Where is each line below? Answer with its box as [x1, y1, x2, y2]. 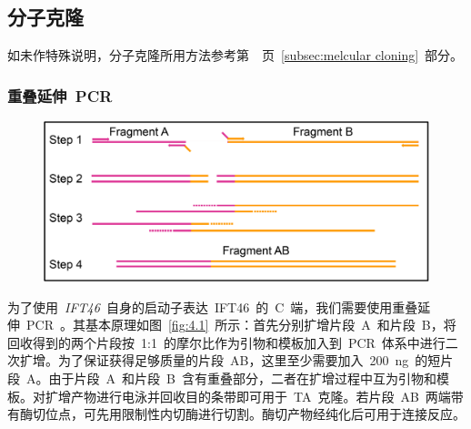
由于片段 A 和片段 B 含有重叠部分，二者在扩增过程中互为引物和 [48, 368, 436, 387]
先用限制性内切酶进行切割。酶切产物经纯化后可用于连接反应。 [95, 404, 466, 424]
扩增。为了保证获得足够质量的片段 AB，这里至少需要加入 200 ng [19, 351, 409, 370]
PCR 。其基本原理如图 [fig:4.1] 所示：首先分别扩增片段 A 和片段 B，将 [25, 315, 456, 334]
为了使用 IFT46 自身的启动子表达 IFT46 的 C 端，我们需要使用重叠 [7, 297, 418, 316]
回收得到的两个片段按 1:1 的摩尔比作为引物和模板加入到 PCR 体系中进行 [7, 332, 446, 352]
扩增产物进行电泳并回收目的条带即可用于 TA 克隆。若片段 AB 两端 [45, 386, 451, 405]
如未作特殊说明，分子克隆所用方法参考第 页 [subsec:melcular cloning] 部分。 [7, 46, 464, 65]
